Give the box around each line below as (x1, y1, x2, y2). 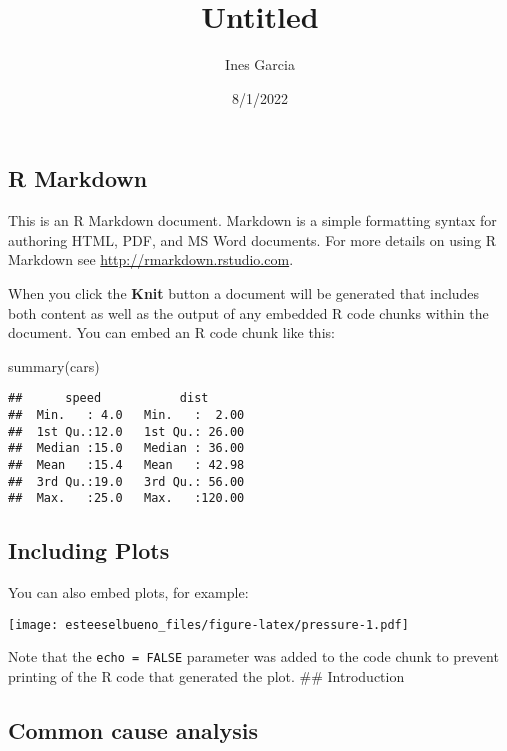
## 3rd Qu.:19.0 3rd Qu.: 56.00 (8, 474, 245, 489)
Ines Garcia (225, 54, 295, 75)
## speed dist (8, 391, 209, 406)
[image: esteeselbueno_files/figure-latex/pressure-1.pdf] (8, 617, 409, 632)
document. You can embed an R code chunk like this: (8, 322, 335, 343)
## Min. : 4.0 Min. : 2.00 (8, 407, 245, 422)
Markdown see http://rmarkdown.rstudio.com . (8, 249, 294, 270)
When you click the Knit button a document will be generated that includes (8, 282, 480, 303)
